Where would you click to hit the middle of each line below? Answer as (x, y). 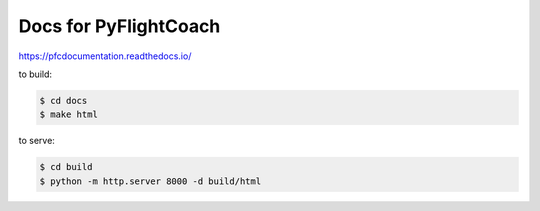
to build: (35, 74)
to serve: (36, 141)
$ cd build (66, 167)
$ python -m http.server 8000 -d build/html (150, 181)
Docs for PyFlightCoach (119, 26)
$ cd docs (63, 100)
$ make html (69, 114)
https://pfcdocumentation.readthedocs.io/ (105, 56)
